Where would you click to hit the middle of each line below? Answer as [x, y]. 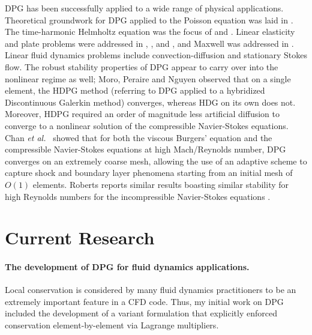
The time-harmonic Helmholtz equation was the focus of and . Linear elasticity [150, 32]
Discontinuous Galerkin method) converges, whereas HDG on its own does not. [150, 102]
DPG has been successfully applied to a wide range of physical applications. [144, 8]
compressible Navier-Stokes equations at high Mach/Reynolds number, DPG [145, 149]
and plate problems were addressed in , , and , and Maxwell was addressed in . [149, 43]
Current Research [80, 237]
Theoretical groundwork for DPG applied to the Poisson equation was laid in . [149, 20]
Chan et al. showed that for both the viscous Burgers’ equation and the [139, 137]
